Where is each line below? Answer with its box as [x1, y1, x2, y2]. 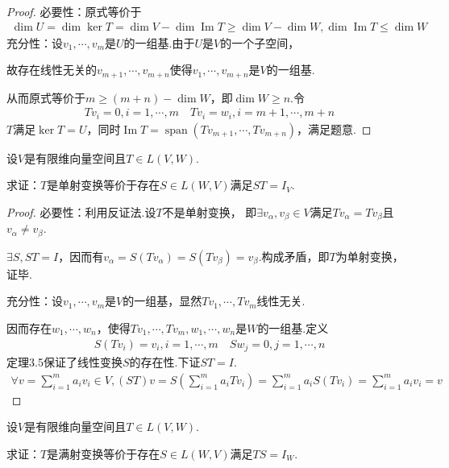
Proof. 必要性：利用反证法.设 [6, 203, 156, 220]
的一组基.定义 [257, 320, 329, 337]
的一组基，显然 [123, 292, 202, 309]
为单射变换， [335, 247, 404, 264]
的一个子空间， [220, 34, 300, 51]
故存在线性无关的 [6, 61, 97, 78]
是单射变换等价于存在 [47, 176, 160, 193]
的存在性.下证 [129, 354, 201, 371]
